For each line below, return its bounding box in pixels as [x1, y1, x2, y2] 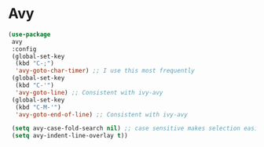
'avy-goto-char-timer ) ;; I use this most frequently [15, 67, 195, 75]
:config [11, 45, 37, 53]
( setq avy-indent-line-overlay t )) [11, 132, 128, 140]
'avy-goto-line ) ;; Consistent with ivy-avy [15, 88, 163, 96]
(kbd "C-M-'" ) [15, 103, 61, 111]
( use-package [8, 30, 51, 38]
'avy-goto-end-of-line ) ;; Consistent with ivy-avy [15, 110, 189, 118]
